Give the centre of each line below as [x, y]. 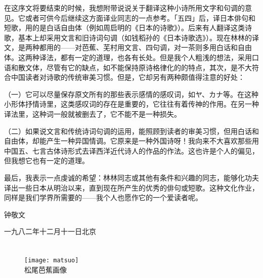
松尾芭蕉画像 [46, 269]
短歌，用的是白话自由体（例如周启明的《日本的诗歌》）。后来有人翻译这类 [124, 28]
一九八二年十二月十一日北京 [50, 231]
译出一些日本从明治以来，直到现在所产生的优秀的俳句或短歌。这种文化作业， [131, 187]
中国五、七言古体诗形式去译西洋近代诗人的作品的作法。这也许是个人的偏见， [131, 150]
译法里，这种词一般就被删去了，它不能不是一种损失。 [93, 113]
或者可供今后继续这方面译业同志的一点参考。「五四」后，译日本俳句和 [140, 17]
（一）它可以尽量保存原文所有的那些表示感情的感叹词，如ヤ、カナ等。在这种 [131, 94]
